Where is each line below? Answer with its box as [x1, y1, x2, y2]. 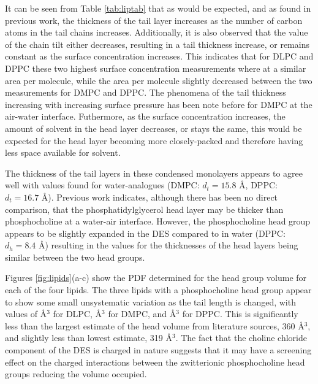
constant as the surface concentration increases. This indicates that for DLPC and [5, 50, 314, 63]
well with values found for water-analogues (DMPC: [5, 179, 200, 191]
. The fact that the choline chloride [175, 331, 307, 344]
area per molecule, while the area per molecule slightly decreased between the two [5, 74, 312, 86]
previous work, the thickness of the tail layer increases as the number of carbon [5, 13, 303, 26]
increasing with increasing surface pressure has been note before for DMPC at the [5, 98, 312, 110]
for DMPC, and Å [108, 307, 176, 320]
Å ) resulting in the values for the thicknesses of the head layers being [38, 239, 298, 252]
